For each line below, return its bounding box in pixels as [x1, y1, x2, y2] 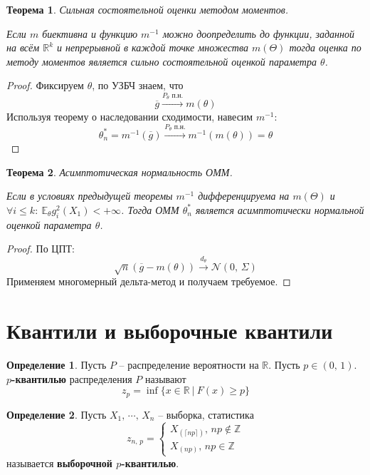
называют [144, 371, 186, 386]
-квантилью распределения [11, 371, 132, 386]
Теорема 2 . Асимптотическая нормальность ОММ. [6, 164, 233, 179]
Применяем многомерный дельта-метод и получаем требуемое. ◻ [6, 274, 291, 289]
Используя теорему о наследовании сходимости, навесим [6, 109, 253, 124]
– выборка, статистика [158, 407, 254, 422]
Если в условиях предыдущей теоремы [6, 188, 173, 203]
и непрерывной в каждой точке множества [57, 40, 248, 55]
